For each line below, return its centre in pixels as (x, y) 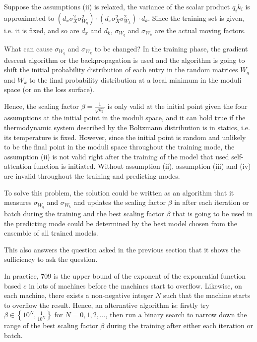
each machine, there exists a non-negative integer (79, 295)
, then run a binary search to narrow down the (176, 315)
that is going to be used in (213, 214)
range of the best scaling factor (51, 325)
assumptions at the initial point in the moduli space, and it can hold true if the (125, 118)
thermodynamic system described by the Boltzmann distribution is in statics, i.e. (127, 127)
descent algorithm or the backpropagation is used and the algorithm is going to (125, 60)
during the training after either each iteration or (180, 325)
